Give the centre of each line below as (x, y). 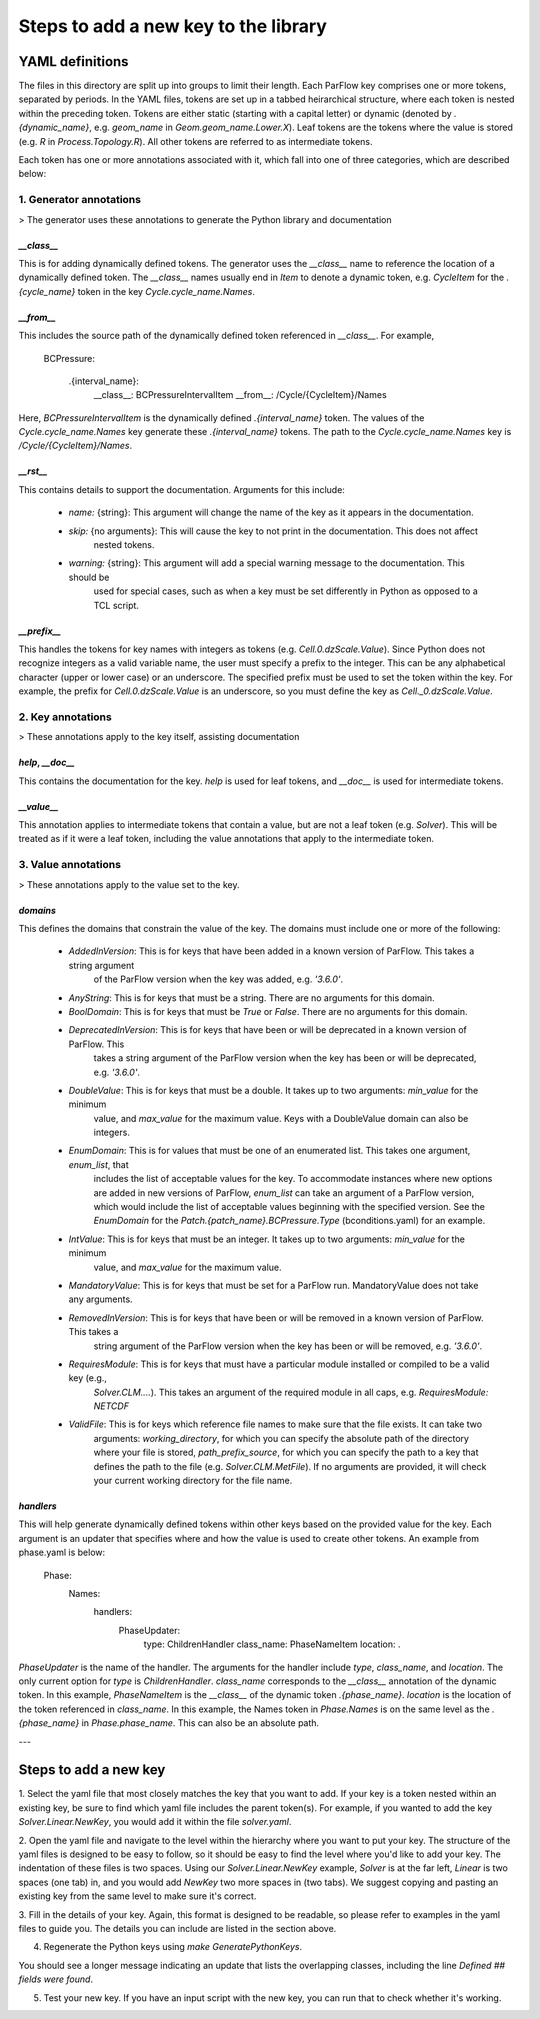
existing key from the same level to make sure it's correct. (137, 1896)
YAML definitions (73, 61)
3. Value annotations (70, 865)
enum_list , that (98, 1164)
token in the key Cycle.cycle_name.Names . (166, 291)
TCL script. (116, 605)
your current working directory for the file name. (193, 1481)
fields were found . (56, 1979)
